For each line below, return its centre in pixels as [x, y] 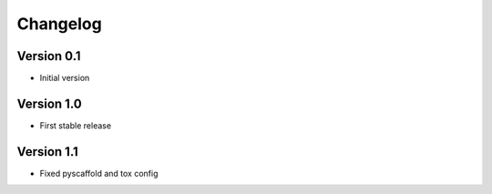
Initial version [65, 78]
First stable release [76, 125]
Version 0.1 [49, 56]
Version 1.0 [49, 103]
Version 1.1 [48, 152]
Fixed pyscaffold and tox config [99, 173]
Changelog [59, 24]
